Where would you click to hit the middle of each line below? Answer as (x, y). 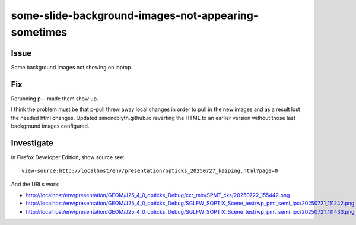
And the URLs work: (35, 184)
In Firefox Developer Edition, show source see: (68, 157)
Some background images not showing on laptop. (72, 67)
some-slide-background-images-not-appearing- (135, 15)
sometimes (39, 32)
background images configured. (50, 126)
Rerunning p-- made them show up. (55, 99)
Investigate (32, 143)
